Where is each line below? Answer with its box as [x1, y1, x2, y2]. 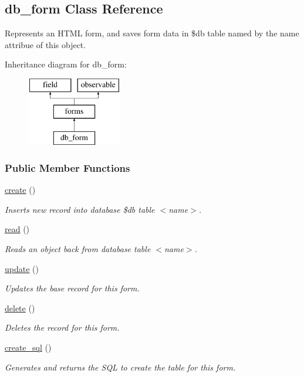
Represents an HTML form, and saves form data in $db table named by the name [5, 27, 299, 39]
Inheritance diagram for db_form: [5, 58, 127, 70]
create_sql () [5, 341, 52, 353]
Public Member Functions [5, 160, 130, 175]
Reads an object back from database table [5, 242, 151, 254]
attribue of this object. [5, 38, 86, 50]
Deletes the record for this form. [5, 321, 120, 334]
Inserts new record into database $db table [5, 203, 155, 215]
